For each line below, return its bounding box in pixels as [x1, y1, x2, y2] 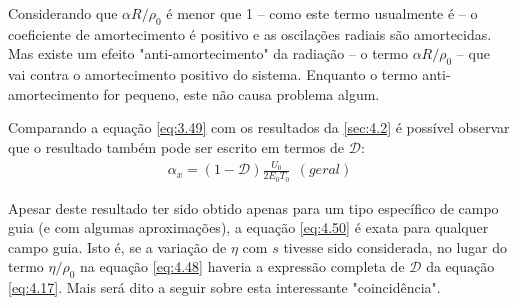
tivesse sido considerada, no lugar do [283, 236, 508, 257]
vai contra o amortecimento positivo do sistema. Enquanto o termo [8, 64, 418, 85]
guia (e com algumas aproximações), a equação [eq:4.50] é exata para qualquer [8, 217, 489, 238]
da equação [426, 256, 495, 277]
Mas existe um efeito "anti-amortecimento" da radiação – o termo [8, 43, 408, 64]
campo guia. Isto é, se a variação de [8, 236, 227, 257]
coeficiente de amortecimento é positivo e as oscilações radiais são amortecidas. [8, 23, 492, 44]
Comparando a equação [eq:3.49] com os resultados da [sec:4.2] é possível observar [8, 117, 510, 138]
